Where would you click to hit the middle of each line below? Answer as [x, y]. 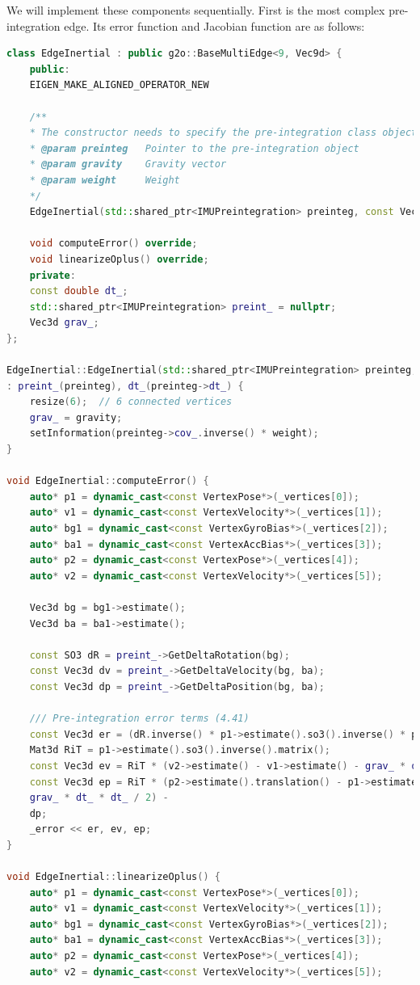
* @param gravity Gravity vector [128, 164]
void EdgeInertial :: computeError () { [108, 481]
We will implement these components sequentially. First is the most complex [196, 10]
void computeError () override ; [113, 244]
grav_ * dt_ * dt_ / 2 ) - [99, 798]
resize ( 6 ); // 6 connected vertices [131, 402]
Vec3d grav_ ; [64, 323]
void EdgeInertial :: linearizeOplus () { [113, 877]
